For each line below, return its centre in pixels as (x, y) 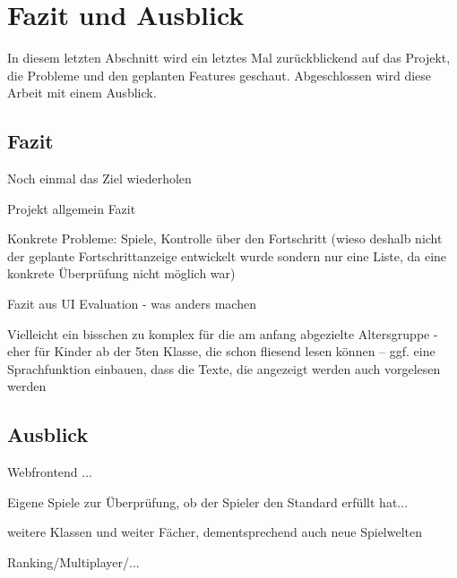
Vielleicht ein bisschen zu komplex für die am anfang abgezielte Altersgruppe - (223, 333)
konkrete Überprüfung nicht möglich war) (121, 273)
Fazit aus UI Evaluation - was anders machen (132, 304)
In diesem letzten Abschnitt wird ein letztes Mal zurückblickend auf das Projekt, (229, 58)
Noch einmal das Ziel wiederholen (99, 178)
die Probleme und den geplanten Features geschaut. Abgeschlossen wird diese (220, 75)
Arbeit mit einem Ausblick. (82, 93)
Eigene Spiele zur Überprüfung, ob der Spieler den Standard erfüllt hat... (208, 501)
